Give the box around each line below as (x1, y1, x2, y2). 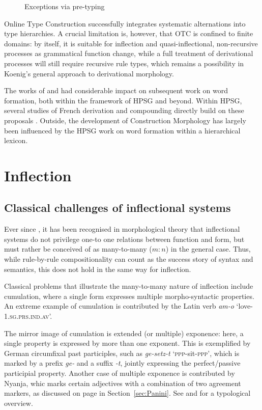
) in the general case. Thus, (165, 243, 251, 254)
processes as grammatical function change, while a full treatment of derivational (4, 48, 253, 59)
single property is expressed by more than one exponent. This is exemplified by (4, 338, 251, 348)
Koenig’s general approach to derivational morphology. (4, 68, 174, 78)
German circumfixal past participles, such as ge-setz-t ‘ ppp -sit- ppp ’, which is (4, 347, 240, 358)
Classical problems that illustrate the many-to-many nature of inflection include (4, 281, 253, 291)
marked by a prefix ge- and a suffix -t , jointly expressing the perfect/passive (4, 358, 241, 368)
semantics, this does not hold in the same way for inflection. (4, 263, 191, 274)
